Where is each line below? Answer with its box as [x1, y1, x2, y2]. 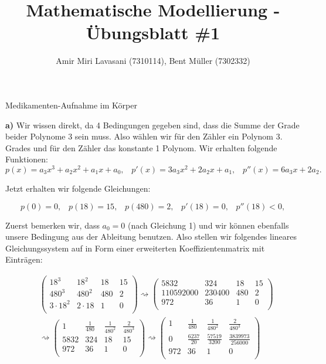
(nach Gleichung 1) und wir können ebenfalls [128, 219, 289, 231]
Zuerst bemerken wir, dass [5, 219, 100, 231]
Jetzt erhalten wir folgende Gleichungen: [5, 182, 151, 194]
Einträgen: [5, 253, 43, 266]
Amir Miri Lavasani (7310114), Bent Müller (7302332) [56, 55, 250, 67]
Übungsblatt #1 [86, 21, 220, 45]
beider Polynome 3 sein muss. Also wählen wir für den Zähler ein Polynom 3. [5, 130, 283, 142]
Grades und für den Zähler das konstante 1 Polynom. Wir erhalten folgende [5, 141, 277, 154]
